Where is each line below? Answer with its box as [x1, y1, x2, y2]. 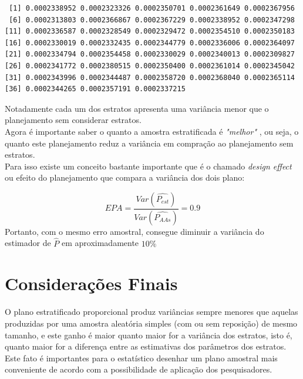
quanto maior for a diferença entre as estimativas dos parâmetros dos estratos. [5, 340, 287, 353]
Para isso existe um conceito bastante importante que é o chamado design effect [5, 159, 292, 172]
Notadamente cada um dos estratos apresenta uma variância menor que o [5, 102, 269, 114]
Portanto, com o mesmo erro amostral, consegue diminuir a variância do [5, 225, 264, 237]
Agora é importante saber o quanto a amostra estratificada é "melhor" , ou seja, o [5, 125, 299, 137]
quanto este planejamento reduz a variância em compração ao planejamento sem [5, 137, 294, 149]
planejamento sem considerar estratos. [5, 114, 142, 126]
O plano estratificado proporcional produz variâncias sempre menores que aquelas [5, 305, 298, 318]
